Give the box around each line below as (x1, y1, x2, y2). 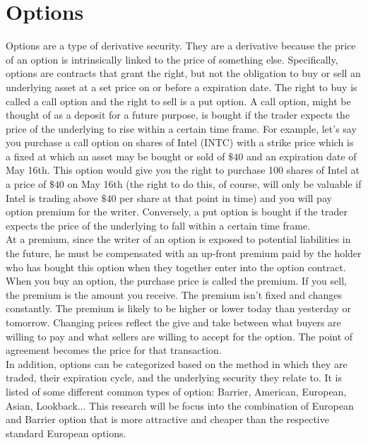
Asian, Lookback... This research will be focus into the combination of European (6, 398, 354, 413)
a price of (6, 177, 47, 191)
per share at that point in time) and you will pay (119, 190, 332, 205)
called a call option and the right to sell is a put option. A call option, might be (6, 93, 351, 108)
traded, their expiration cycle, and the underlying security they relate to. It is (6, 370, 343, 385)
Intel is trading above (6, 190, 98, 205)
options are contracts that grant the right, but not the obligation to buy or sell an (6, 66, 361, 81)
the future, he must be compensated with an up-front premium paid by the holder (6, 246, 362, 261)
